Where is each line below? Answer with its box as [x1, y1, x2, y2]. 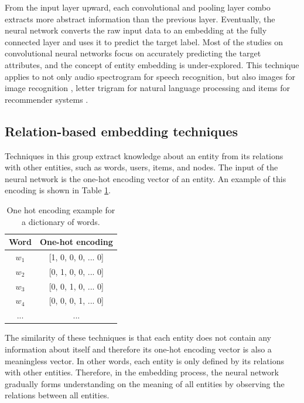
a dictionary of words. [22, 215, 100, 227]
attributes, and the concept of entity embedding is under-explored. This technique [5, 58, 299, 70]
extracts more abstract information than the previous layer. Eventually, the [5, 12, 275, 25]
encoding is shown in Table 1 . [5, 184, 111, 196]
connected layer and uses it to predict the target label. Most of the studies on [5, 35, 283, 48]
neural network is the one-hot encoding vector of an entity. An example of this [5, 172, 286, 184]
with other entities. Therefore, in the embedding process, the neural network [5, 366, 279, 378]
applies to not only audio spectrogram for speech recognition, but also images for [5, 70, 296, 82]
